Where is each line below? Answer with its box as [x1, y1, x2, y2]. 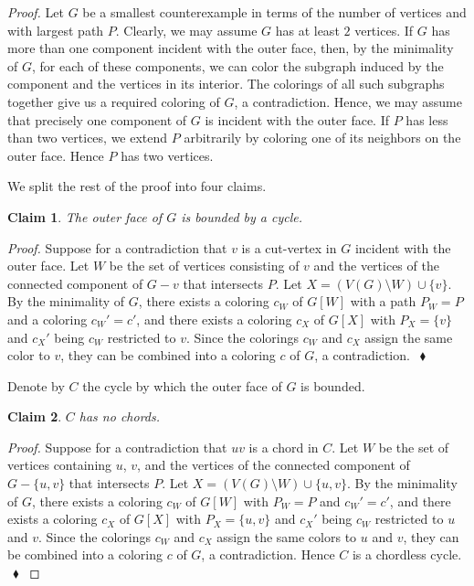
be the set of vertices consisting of [109, 256, 300, 275]
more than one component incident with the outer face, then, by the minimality [7, 38, 454, 58]
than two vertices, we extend [7, 128, 168, 147]
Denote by [7, 376, 65, 395]
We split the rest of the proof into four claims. [7, 176, 267, 196]
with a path [350, 292, 416, 311]
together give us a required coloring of [7, 91, 220, 111]
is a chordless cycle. [352, 545, 462, 564]
